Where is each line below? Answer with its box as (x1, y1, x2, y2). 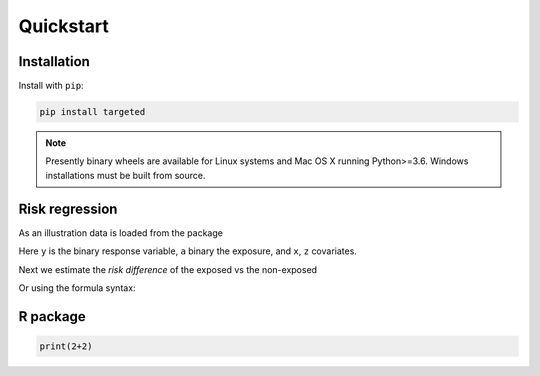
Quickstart (18, 15, 110, 37)
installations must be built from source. (45, 169, 206, 181)
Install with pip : (18, 80, 84, 92)
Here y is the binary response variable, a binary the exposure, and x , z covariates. (18, 245, 357, 257)
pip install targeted (39, 106, 146, 118)
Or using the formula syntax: (18, 281, 136, 294)
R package (18, 308, 86, 325)
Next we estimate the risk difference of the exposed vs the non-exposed (18, 263, 318, 275)
